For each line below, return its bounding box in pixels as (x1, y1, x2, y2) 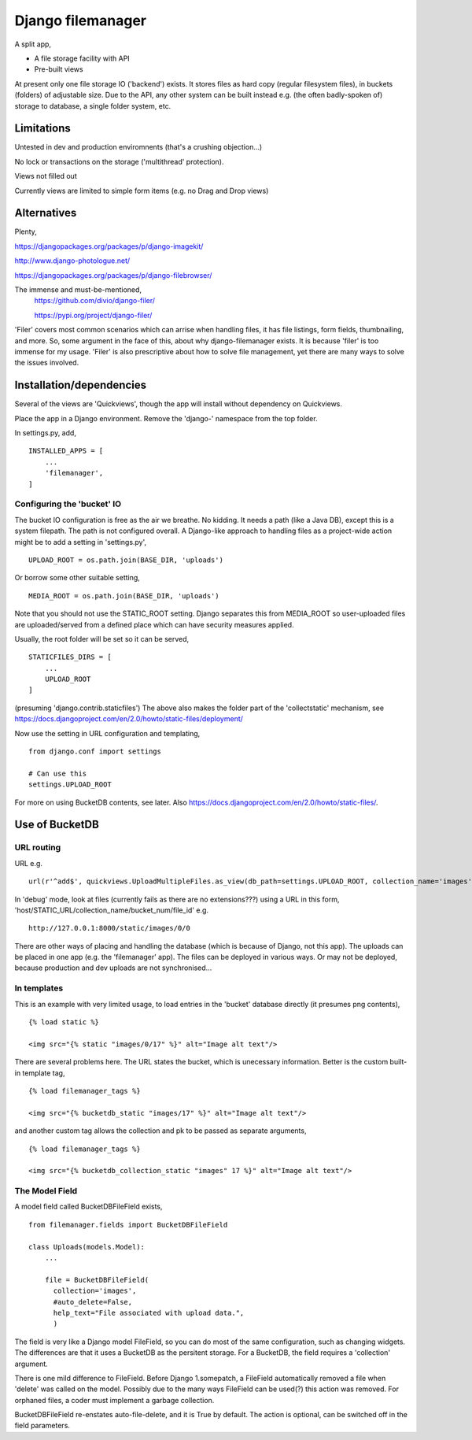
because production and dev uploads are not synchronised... (14, 963, 212, 972)
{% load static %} (28, 1018, 100, 1027)
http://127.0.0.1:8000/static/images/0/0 (28, 924, 190, 933)
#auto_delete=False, (53, 1297, 133, 1306)
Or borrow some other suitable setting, (14, 573, 141, 583)
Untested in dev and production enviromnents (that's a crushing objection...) (14, 143, 263, 152)
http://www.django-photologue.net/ (14, 256, 131, 265)
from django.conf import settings (28, 747, 161, 756)
